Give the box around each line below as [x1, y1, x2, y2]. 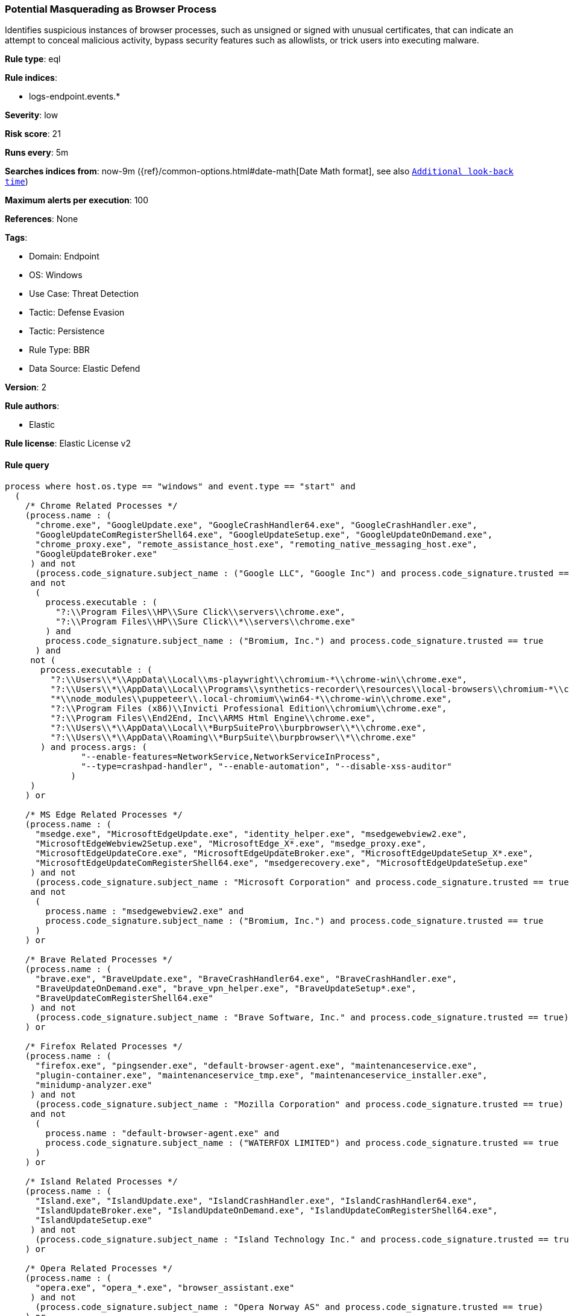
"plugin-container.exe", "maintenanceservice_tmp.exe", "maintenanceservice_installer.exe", [35, 1070, 488, 1080]
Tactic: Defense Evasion [29, 307, 125, 318]
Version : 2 [5, 382, 47, 393]
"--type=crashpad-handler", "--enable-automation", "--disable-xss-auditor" [81, 761, 452, 771]
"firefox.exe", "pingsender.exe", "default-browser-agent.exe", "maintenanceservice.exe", [35, 1060, 477, 1070]
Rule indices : [5, 72, 57, 83]
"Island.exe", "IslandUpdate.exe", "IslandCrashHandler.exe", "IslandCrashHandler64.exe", [35, 1195, 477, 1206]
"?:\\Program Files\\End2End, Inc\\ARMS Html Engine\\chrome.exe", [50, 713, 376, 723]
